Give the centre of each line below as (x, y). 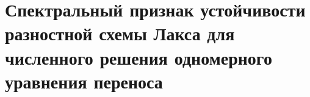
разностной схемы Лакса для (120, 33)
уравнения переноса (84, 81)
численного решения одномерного (139, 57)
